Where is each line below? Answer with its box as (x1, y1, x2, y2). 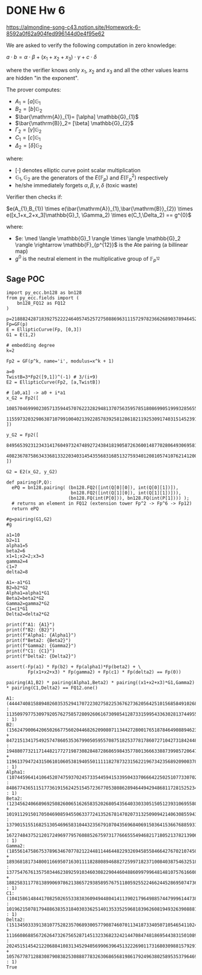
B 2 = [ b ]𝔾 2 (14, 105, 43, 114)
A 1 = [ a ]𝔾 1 (14, 98, 41, 106)
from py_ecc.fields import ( (6, 295, 79, 301)
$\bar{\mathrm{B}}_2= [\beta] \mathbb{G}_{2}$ (14, 120, 134, 127)
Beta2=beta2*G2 (6, 596, 44, 602)
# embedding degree (6, 343, 55, 349)
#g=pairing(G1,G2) (6, 516, 52, 523)
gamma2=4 (6, 558, 28, 565)
